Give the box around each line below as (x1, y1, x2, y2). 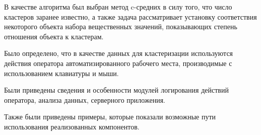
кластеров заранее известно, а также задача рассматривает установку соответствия (4, 11, 257, 22)
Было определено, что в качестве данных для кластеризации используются (4, 48, 233, 58)
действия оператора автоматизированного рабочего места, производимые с (4, 57, 232, 68)
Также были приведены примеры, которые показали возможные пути (4, 111, 216, 122)
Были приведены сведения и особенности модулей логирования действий (4, 85, 229, 95)
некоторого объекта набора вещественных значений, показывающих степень (4, 21, 237, 32)
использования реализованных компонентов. (4, 121, 140, 131)
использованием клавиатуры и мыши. (4, 67, 119, 78)
